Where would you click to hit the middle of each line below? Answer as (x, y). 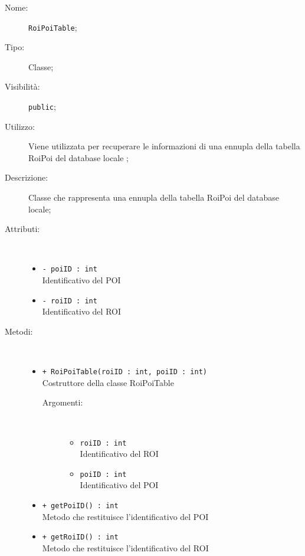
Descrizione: (27, 177)
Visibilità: (22, 86)
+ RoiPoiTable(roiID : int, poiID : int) (124, 372)
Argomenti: (63, 402)
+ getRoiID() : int (80, 537)
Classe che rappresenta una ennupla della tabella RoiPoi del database (154, 197)
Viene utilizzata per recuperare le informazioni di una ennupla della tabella (164, 146)
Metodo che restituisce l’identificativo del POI (125, 516)
